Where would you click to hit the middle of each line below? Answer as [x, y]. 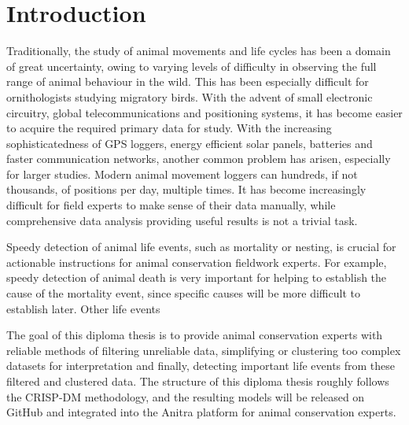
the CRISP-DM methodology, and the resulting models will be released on [186, 396]
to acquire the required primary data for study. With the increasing [169, 128]
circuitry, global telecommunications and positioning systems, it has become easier [204, 112]
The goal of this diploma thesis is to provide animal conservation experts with [195, 335]
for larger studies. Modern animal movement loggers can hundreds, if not [182, 174]
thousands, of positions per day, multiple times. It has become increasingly [186, 189]
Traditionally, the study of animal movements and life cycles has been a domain [199, 51]
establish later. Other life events [83, 308]
